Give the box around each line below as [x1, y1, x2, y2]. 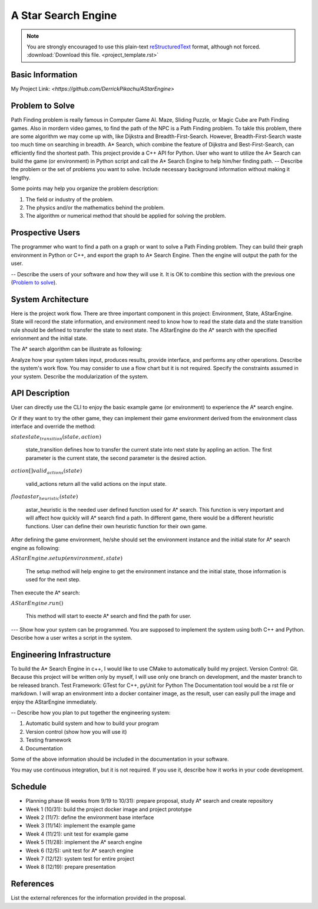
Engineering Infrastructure [11, 649, 111, 659]
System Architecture [11, 294, 89, 304]
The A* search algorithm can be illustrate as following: [11, 345, 143, 352]
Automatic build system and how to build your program [25, 720, 159, 727]
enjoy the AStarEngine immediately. [11, 698, 97, 705]
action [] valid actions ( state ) [11, 467, 82, 475]
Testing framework [25, 737, 72, 744]
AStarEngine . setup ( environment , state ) [11, 555, 123, 561]
